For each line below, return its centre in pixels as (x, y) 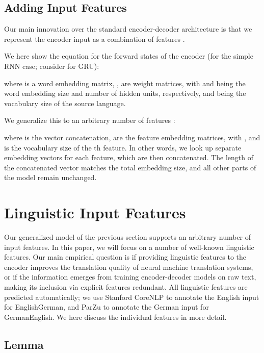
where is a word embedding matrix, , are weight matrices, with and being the (125, 83)
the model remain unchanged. (50, 177)
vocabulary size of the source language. (65, 103)
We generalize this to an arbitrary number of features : (90, 120)
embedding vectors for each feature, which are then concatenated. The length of (129, 157)
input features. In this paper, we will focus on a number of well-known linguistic (129, 247)
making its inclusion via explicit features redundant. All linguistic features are (126, 287)
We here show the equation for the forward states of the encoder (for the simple (129, 56)
